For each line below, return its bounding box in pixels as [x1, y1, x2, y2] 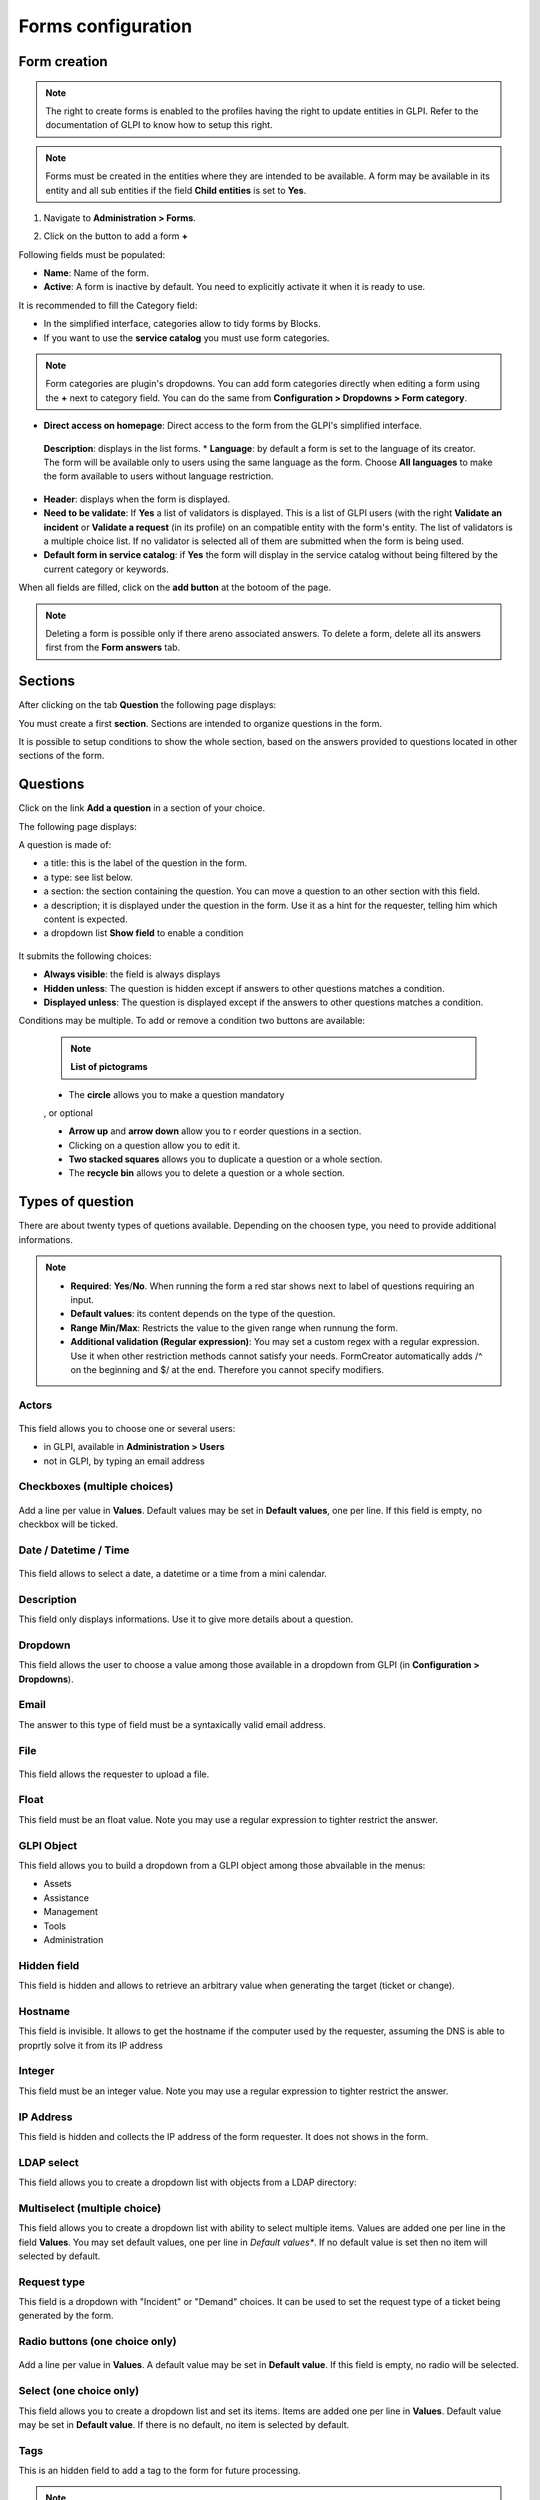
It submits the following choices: [18, 950, 152, 962]
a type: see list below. [43, 871, 134, 883]
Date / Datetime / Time [18, 1543, 130, 1557]
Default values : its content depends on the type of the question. [70, 1308, 336, 1320]
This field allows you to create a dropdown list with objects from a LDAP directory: [18, 2176, 357, 2189]
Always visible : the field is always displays [43, 968, 221, 980]
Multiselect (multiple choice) [18, 2201, 162, 2215]
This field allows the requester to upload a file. [18, 1768, 210, 1780]
